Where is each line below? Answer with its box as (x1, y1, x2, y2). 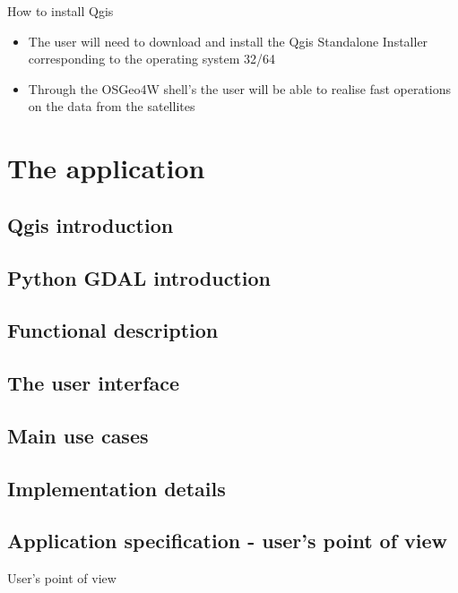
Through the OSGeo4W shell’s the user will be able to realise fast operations (28, 79, 452, 98)
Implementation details (7, 474, 226, 502)
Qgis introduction (7, 211, 174, 238)
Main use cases (7, 421, 149, 449)
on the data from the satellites (28, 97, 195, 116)
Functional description (7, 316, 219, 344)
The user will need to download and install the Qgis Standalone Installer (28, 31, 428, 50)
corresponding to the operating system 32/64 (28, 49, 276, 68)
